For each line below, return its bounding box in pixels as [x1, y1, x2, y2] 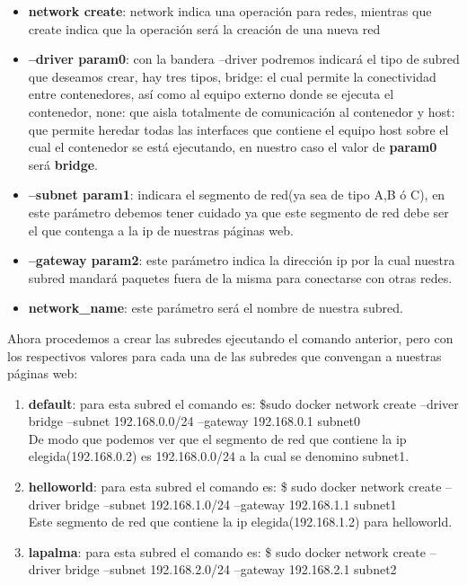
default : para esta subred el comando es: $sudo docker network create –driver [28, 394, 459, 412]
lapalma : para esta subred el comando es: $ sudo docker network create [28, 542, 426, 561]
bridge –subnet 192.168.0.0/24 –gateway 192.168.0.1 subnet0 [28, 412, 361, 430]
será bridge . [28, 155, 99, 173]
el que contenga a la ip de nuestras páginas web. [28, 220, 294, 239]
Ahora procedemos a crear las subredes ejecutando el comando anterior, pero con [7, 328, 454, 347]
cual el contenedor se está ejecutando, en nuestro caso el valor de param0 [28, 137, 437, 156]
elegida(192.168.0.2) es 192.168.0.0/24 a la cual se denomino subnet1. [28, 447, 410, 465]
